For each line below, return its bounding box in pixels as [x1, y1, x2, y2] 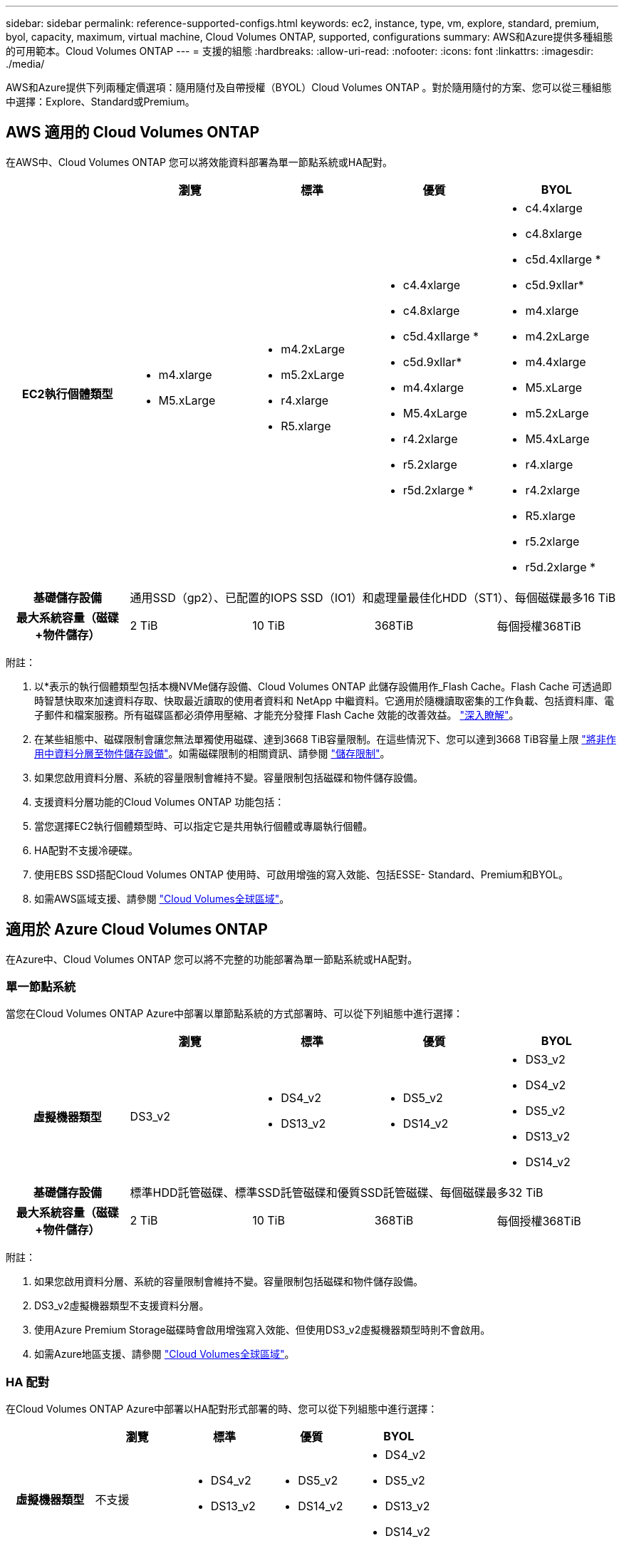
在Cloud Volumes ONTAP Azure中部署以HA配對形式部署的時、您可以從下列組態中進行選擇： [6, 1403, 438, 1415]
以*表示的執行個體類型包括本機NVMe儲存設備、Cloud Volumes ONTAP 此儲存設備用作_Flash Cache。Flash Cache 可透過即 [34, 680, 612, 692]
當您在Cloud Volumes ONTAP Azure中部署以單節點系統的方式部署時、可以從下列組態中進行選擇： [6, 1007, 464, 1020]
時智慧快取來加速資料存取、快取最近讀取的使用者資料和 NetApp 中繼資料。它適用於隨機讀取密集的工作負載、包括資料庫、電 [34, 694, 614, 707]
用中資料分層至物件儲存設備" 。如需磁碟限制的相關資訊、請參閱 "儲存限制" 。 [34, 747, 390, 759]
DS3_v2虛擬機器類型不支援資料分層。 [34, 1299, 209, 1312]
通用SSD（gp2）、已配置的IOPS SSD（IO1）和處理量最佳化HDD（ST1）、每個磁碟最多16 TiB [130, 590, 616, 605]
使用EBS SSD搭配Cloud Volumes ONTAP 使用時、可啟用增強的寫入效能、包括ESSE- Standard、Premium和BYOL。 [34, 868, 568, 880]
